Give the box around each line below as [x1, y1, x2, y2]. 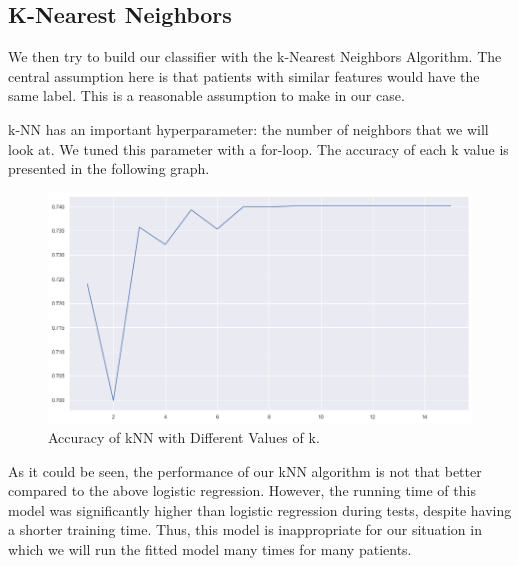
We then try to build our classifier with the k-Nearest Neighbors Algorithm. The [8, 46, 502, 67]
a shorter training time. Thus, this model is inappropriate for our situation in [8, 519, 482, 540]
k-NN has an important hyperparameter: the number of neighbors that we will [8, 118, 489, 139]
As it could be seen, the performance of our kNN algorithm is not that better [8, 460, 482, 481]
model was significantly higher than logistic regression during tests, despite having [8, 499, 512, 520]
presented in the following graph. [8, 158, 210, 179]
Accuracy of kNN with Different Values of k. [48, 426, 320, 447]
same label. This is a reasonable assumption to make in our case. [8, 85, 405, 106]
